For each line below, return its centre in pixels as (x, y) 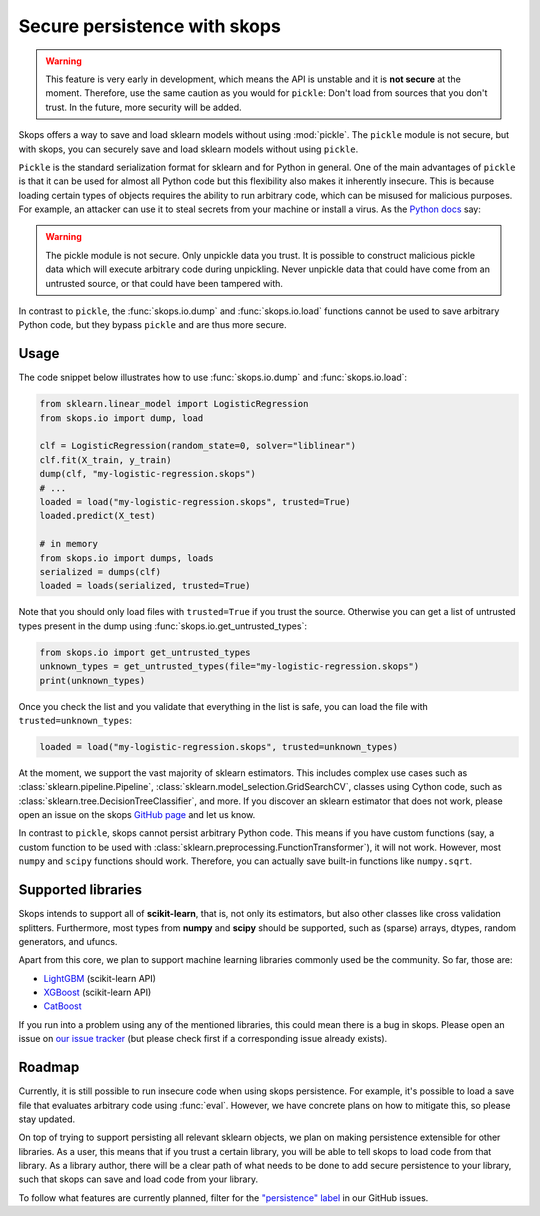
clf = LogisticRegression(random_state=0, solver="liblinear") (198, 446)
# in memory (69, 544)
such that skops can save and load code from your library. (138, 1179)
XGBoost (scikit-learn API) (97, 992)
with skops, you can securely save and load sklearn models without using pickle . (188, 149)
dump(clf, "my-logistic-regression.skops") (148, 474)
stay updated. (46, 1119)
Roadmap (49, 1067)
